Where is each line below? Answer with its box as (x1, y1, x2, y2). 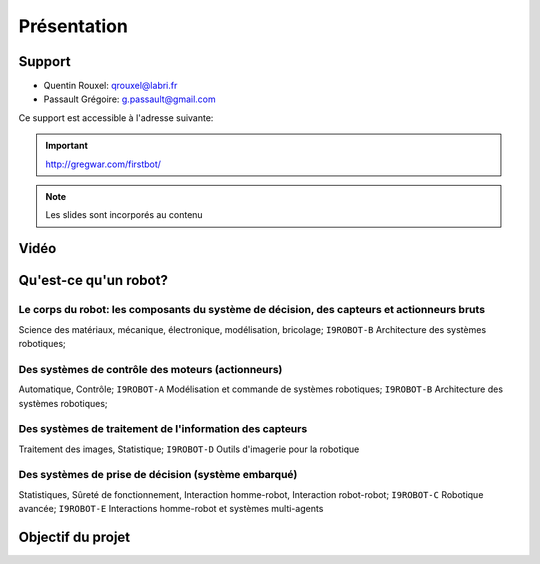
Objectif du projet (18, 528, 131, 545)
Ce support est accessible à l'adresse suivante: (18, 111, 214, 124)
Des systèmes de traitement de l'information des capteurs (18, 422, 308, 436)
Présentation (18, 15, 129, 37)
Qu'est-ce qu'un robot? (18, 272, 169, 289)
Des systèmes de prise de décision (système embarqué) (18, 468, 298, 482)
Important (45, 140, 89, 152)
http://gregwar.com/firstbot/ (45, 158, 162, 170)
